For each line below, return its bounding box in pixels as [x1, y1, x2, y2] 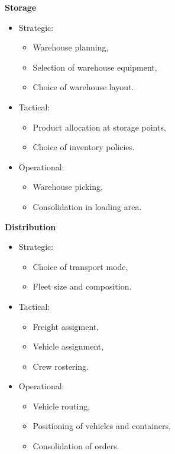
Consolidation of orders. [33, 440, 119, 452]
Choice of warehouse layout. [33, 81, 134, 93]
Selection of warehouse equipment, [33, 61, 157, 73]
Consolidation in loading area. [33, 200, 142, 212]
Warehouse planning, [33, 41, 109, 53]
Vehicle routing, [33, 399, 90, 412]
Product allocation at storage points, [33, 120, 166, 133]
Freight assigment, [33, 320, 99, 332]
